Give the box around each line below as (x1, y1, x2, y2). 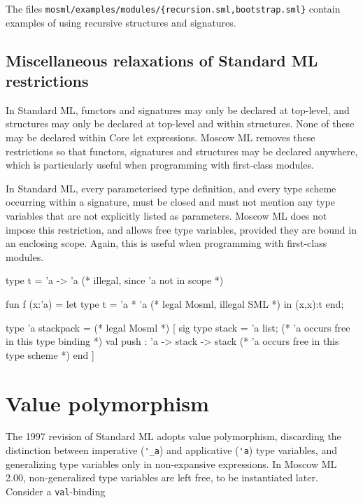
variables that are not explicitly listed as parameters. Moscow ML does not (6, 208, 327, 222)
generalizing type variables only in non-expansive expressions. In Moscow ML (6, 456, 337, 471)
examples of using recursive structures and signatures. (6, 15, 236, 29)
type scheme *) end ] (6, 347, 94, 362)
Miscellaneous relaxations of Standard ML (6, 49, 318, 71)
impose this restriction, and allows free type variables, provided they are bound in (6, 222, 357, 236)
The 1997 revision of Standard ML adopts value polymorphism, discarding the (6, 429, 341, 444)
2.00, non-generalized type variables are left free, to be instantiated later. (6, 470, 318, 485)
